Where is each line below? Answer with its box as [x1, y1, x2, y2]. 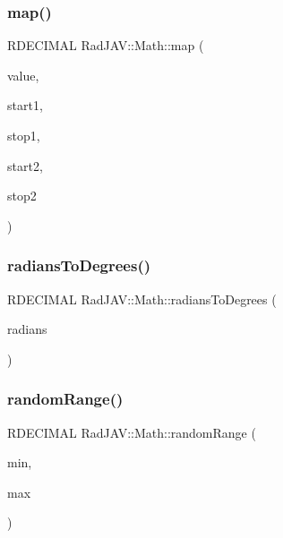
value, [7, 65, 39, 84]
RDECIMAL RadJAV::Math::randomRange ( [7, 423, 256, 441]
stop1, [7, 126, 40, 144]
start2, [7, 156, 43, 175]
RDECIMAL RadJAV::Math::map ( [7, 36, 204, 55]
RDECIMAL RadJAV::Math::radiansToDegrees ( [7, 289, 277, 308]
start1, [7, 96, 43, 115]
